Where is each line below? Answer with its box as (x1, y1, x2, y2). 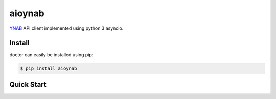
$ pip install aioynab (20, 65, 77, 71)
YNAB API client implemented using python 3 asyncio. (9, 25, 124, 31)
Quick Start (9, 80, 47, 89)
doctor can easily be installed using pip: (9, 52, 94, 58)
